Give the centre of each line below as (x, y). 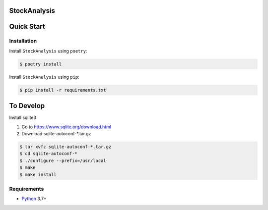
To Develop (27, 106)
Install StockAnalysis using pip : (44, 77)
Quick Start (27, 26)
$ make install (38, 174)
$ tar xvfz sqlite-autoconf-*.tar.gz (66, 147)
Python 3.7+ (34, 199)
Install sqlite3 (23, 118)
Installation (23, 41)
